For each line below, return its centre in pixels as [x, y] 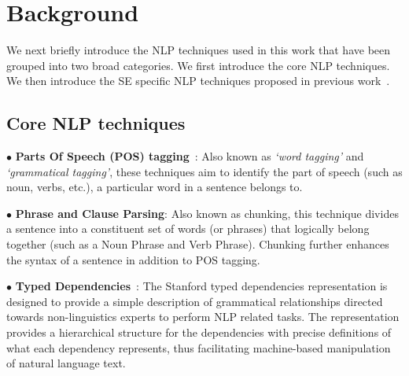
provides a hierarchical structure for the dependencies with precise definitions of [199, 332]
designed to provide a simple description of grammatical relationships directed [195, 301]
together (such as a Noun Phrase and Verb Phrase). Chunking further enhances [198, 244]
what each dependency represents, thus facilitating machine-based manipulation [199, 347]
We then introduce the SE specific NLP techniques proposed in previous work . [198, 81]
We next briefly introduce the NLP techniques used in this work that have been [199, 50]
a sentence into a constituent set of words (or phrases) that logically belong [188, 229]
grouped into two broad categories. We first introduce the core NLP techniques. [198, 65]
